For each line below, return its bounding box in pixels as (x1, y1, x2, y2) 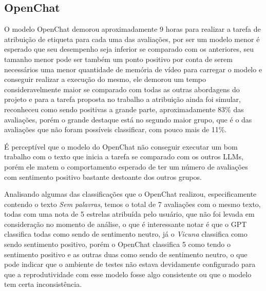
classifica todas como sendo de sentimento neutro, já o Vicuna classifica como (4, 228, 248, 239)
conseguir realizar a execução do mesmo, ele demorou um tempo (4, 74, 206, 85)
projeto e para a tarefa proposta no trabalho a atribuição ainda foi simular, (4, 94, 241, 105)
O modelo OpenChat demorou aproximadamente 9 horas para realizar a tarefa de (4, 24, 261, 34)
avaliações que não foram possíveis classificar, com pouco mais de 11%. (4, 124, 227, 135)
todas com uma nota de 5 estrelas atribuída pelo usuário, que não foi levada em (4, 209, 255, 219)
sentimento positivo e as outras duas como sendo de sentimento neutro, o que (4, 248, 248, 259)
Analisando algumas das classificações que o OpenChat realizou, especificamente (4, 189, 257, 199)
